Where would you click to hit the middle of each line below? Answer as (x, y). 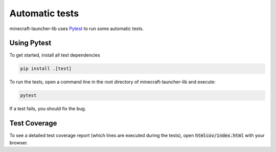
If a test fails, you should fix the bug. (48, 109)
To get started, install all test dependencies (55, 55)
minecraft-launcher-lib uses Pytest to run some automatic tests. (77, 29)
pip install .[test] (46, 69)
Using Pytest (30, 43)
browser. (19, 142)
